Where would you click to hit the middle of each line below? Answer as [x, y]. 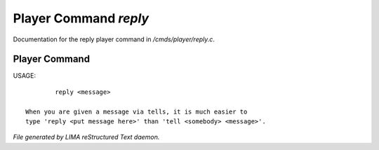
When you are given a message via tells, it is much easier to [137, 111]
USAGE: [25, 76]
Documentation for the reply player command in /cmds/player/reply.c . [114, 39]
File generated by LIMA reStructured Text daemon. [86, 137]
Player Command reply [81, 18]
